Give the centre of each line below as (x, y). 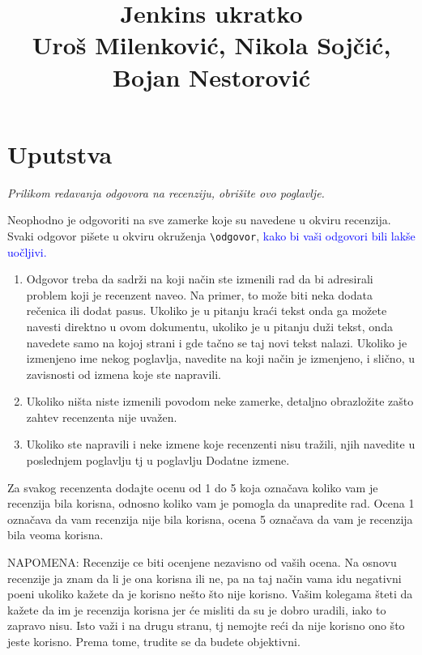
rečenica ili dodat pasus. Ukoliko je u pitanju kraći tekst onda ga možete (207, 310)
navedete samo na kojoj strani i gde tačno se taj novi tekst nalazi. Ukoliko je (217, 342)
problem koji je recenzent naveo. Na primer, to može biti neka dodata (199, 294)
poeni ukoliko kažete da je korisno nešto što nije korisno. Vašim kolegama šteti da (210, 594)
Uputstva (60, 153)
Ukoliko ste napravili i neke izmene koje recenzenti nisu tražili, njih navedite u (221, 444)
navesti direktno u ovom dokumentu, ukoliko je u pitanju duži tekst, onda (209, 326)
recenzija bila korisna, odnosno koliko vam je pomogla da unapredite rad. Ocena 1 (211, 503)
